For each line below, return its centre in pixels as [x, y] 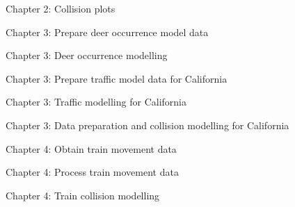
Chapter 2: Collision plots [61, 8]
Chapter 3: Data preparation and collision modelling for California [147, 125]
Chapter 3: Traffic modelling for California [96, 102]
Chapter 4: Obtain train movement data [91, 148]
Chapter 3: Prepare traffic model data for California [117, 78]
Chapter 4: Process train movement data [92, 172]
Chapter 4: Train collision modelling [83, 195]
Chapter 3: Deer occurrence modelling [87, 55]
